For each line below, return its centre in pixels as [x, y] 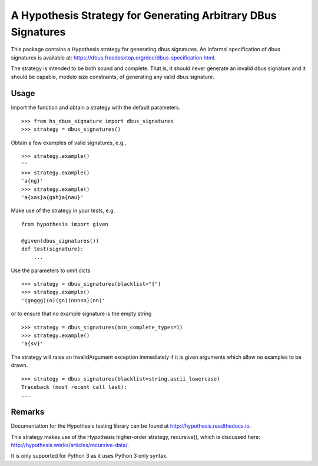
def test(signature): [52, 249]
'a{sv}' [32, 344]
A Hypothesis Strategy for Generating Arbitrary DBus [144, 15]
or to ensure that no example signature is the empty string [81, 314]
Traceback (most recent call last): [74, 387]
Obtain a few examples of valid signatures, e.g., [69, 143]
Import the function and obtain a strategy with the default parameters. [96, 108]
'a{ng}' [32, 181]
